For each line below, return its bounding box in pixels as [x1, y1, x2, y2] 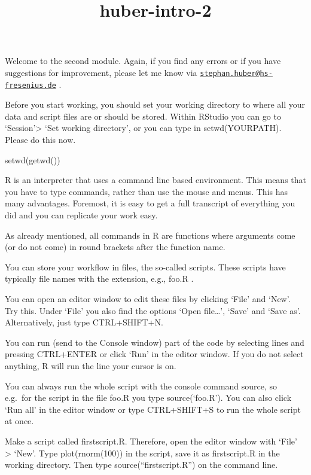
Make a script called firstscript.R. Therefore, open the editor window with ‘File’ [5, 434, 297, 447]
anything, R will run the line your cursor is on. [5, 359, 176, 372]
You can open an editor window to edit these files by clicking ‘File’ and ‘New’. [5, 293, 291, 305]
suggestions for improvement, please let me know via [5, 66, 197, 78]
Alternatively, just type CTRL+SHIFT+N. [5, 316, 163, 328]
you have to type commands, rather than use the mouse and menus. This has [5, 185, 288, 197]
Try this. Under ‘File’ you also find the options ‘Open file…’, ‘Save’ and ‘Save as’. [5, 304, 301, 316]
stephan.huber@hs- [200, 69, 273, 78]
